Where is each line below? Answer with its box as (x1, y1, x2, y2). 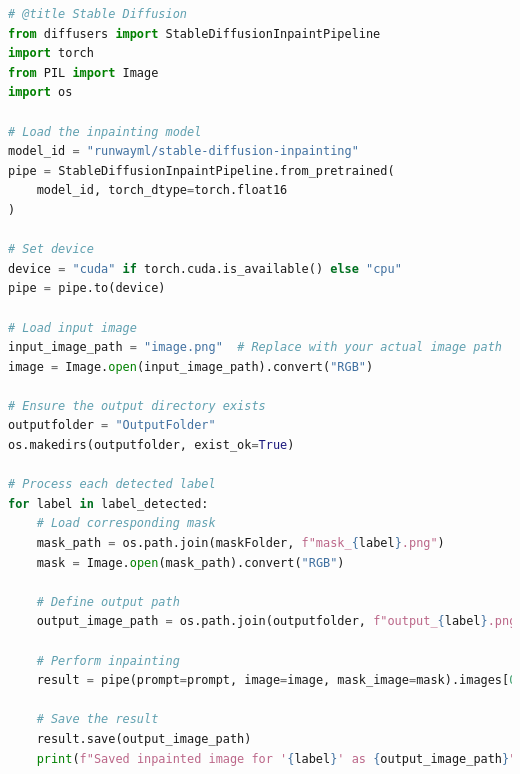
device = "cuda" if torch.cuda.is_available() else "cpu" (8, 261, 402, 276)
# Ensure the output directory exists (8, 398, 266, 413)
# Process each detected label (8, 477, 216, 492)
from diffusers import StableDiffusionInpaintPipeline (8, 26, 381, 41)
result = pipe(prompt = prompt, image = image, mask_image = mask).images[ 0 (36, 673, 517, 688)
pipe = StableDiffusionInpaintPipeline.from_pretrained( (8, 163, 395, 178)
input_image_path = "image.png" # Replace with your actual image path (8, 340, 502, 355)
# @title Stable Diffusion (8, 7, 187, 21)
